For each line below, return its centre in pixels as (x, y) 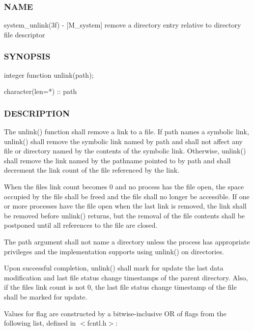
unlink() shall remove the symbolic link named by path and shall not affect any (124, 141)
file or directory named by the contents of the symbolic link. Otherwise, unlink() (125, 151)
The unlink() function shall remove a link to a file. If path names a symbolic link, (127, 132)
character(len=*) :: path (41, 91)
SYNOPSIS (27, 56)
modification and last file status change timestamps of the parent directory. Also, (126, 277)
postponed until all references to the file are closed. (81, 225)
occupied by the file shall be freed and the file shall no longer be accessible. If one (127, 196)
